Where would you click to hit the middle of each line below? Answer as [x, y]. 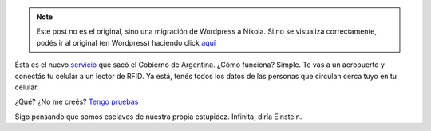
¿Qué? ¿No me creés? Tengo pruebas [77, 102]
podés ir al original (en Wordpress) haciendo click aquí [126, 42]
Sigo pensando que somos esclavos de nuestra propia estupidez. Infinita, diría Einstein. [158, 117]
